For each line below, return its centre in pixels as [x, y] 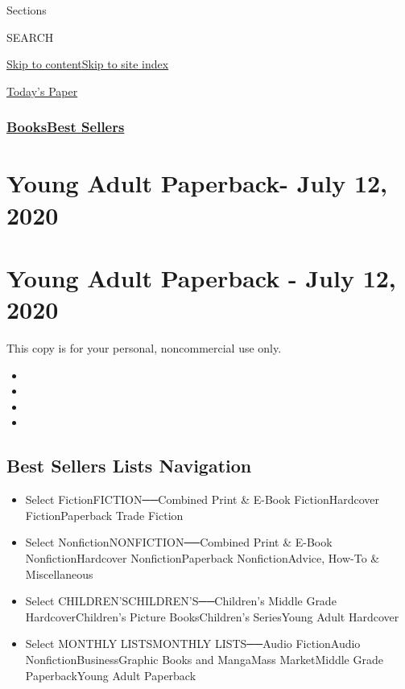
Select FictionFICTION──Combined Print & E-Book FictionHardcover [202, 499]
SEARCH [30, 37]
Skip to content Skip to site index [88, 64]
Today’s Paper [42, 91]
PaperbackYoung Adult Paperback [111, 675]
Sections [27, 10]
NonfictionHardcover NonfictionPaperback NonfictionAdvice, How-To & [202, 558]
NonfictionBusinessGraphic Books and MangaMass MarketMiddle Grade [204, 660]
